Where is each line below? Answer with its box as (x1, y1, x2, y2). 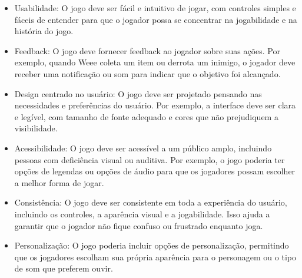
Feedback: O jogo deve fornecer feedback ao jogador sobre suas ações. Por (14, 44, 280, 57)
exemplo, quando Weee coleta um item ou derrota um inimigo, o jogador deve (14, 56, 296, 68)
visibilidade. (14, 122, 58, 134)
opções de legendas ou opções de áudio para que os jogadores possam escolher (14, 165, 296, 177)
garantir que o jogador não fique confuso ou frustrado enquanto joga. (14, 219, 263, 231)
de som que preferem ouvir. (14, 262, 113, 274)
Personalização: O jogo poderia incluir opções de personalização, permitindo (14, 239, 289, 251)
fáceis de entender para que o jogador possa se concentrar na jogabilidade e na (14, 13, 297, 25)
